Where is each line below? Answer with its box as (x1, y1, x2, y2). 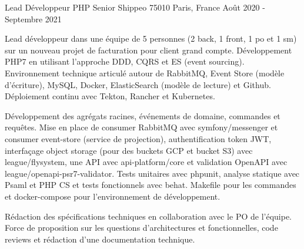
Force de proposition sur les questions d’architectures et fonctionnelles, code (5, 221, 278, 234)
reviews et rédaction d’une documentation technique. (5, 233, 195, 245)
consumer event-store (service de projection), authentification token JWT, (5, 132, 272, 144)
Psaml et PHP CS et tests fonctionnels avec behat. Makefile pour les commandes (5, 179, 296, 191)
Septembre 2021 (5, 12, 62, 25)
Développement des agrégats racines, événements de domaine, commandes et (5, 109, 280, 122)
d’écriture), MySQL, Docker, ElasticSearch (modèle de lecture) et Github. (5, 78, 271, 90)
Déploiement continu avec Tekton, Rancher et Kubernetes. (5, 90, 215, 102)
